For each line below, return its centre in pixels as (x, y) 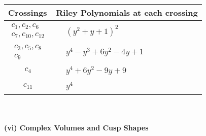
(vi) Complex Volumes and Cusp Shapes (76, 127)
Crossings (28, 12)
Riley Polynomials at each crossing (127, 12)
